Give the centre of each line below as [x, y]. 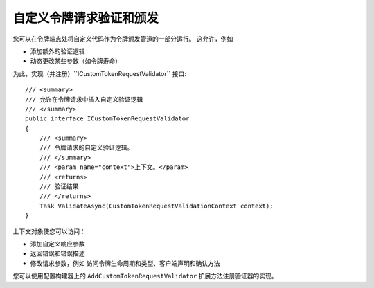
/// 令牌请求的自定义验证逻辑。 [86, 148]
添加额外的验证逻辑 [57, 51]
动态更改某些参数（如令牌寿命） [75, 61]
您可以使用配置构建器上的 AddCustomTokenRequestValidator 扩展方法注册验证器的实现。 [145, 276]
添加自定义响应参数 [57, 244]
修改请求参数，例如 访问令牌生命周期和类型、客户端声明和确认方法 [125, 263]
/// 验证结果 [59, 187]
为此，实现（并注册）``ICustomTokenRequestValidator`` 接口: [99, 73]
